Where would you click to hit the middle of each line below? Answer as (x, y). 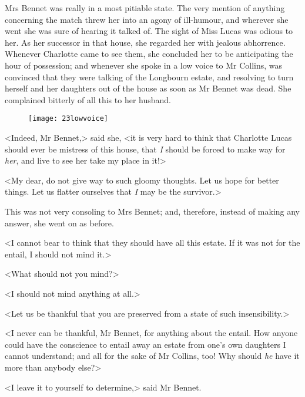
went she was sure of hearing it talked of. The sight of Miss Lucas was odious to (149, 31)
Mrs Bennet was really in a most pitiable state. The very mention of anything (145, 8)
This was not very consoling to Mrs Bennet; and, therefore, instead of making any (152, 211)
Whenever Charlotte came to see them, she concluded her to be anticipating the (149, 54)
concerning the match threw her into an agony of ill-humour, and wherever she (147, 19)
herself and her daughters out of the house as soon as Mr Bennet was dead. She (148, 88)
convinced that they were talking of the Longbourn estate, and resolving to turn (149, 77)
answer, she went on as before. (59, 223)
